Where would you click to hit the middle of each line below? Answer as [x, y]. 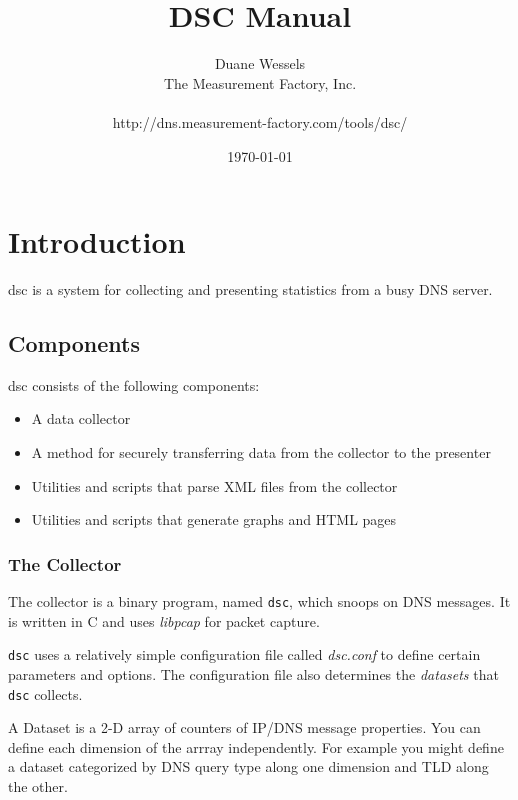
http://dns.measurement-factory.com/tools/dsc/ [260, 121]
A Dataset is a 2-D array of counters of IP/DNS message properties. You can [244, 727]
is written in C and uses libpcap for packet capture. [164, 620]
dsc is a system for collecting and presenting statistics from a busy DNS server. [250, 289]
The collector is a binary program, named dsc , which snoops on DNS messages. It [259, 601]
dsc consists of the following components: [134, 384]
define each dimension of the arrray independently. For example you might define [256, 746]
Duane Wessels [260, 63]
